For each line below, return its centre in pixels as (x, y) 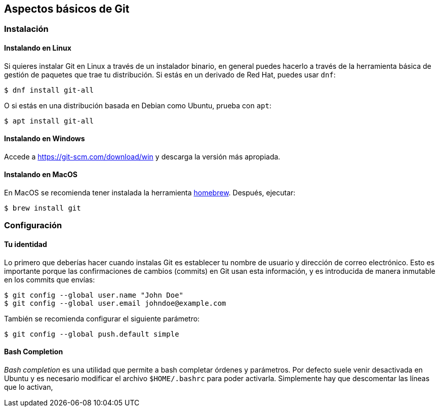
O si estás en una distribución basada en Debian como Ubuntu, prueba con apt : (138, 105)
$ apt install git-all (49, 121)
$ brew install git (43, 208)
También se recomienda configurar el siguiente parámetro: (102, 318)
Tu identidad (26, 244)
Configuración (33, 225)
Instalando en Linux (38, 48)
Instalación (26, 29)
